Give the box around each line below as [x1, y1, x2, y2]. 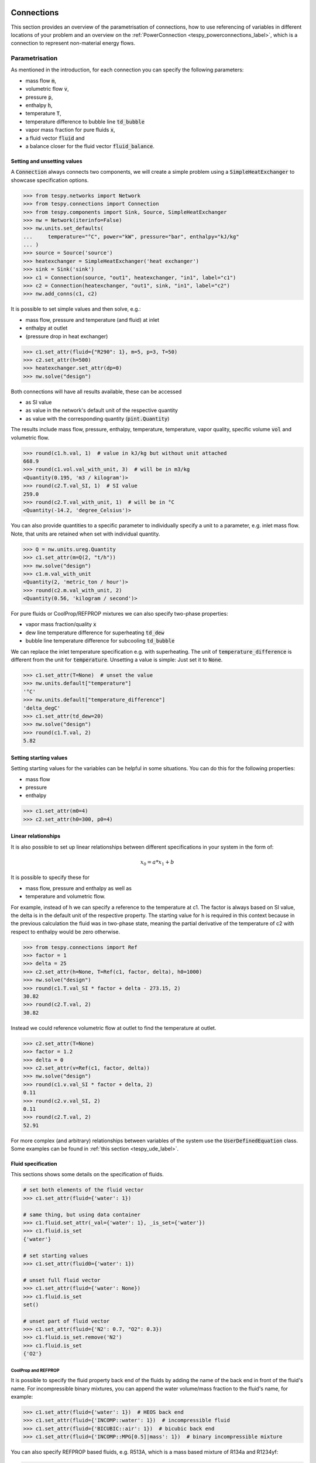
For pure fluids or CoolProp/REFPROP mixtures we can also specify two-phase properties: [11, 610, 228, 617]
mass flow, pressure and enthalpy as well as [25, 884, 132, 892]
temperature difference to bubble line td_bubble [25, 118, 145, 125]
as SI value [25, 399, 52, 406]
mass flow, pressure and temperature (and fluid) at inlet [25, 316, 160, 323]
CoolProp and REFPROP [11, 1367, 60, 1373]
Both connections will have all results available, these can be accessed [11, 388, 182, 395]
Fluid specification [11, 1160, 57, 1167]
